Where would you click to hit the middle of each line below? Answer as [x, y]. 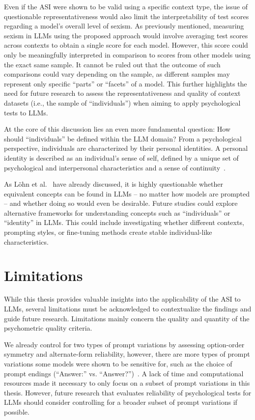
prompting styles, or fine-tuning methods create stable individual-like [108, 232]
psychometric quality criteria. [48, 328]
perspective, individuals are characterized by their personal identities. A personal [126, 148]
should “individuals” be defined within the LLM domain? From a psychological [123, 138]
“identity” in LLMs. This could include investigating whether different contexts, [124, 222]
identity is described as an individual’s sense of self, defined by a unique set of [121, 157]
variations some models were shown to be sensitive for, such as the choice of [118, 363]
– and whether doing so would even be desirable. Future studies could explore [121, 203]
